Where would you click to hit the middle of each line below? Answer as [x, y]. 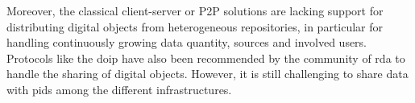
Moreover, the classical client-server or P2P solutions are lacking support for [195, 10]
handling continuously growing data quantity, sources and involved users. [187, 42]
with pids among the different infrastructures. [119, 89]
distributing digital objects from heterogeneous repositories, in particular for [195, 26]
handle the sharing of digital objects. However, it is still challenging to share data [207, 74]
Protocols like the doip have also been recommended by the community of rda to [206, 58]
